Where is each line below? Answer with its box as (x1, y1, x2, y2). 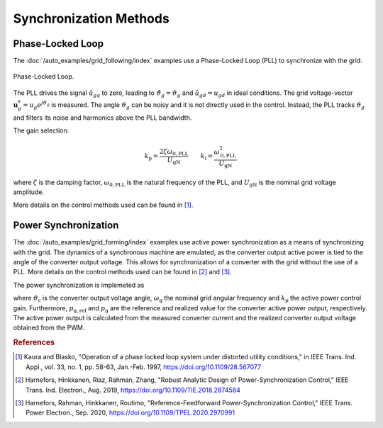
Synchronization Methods (13, 11, 170, 26)
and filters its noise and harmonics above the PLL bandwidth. (13, 113, 192, 122)
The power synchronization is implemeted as (13, 281, 145, 289)
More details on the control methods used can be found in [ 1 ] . (13, 201, 194, 209)
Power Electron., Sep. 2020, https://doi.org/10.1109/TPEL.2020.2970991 (26, 408, 235, 417)
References (13, 337, 55, 347)
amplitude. (13, 188, 45, 196)
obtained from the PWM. (13, 323, 85, 332)
